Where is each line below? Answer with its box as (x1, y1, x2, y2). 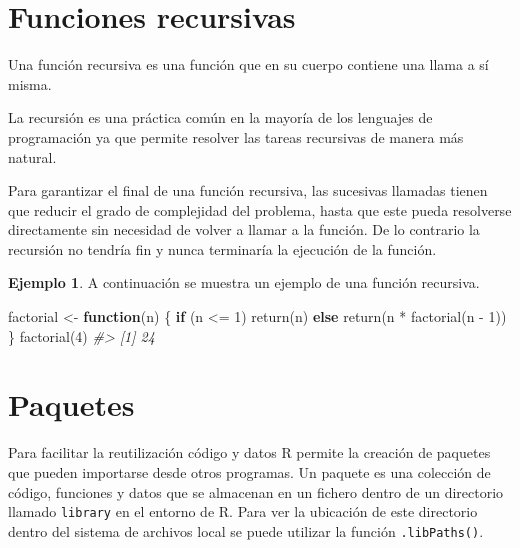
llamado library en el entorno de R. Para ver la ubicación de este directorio (8, 501, 478, 522)
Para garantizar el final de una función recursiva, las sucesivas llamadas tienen (8, 180, 488, 201)
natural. (8, 146, 57, 167)
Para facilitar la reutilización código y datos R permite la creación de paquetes (8, 442, 491, 463)
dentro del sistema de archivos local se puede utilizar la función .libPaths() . (8, 520, 484, 541)
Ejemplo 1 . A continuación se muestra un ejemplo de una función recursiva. (8, 272, 480, 293)
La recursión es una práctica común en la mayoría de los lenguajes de (8, 107, 433, 128)
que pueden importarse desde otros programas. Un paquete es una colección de (8, 461, 491, 482)
